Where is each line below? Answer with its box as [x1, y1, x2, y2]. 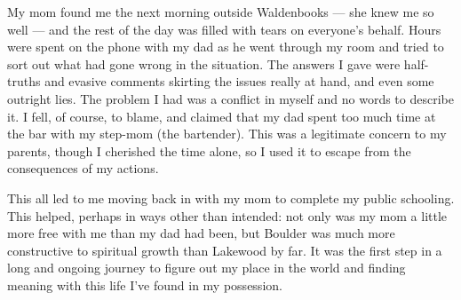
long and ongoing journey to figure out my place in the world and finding [7, 258, 406, 277]
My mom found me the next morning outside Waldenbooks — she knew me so [7, 3, 434, 20]
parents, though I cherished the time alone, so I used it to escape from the [7, 141, 411, 160]
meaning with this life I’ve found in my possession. [7, 275, 282, 294]
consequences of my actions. [7, 159, 159, 178]
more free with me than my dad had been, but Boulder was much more [7, 224, 395, 242]
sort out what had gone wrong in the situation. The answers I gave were [7, 54, 401, 73]
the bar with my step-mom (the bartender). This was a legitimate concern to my [7, 124, 447, 143]
